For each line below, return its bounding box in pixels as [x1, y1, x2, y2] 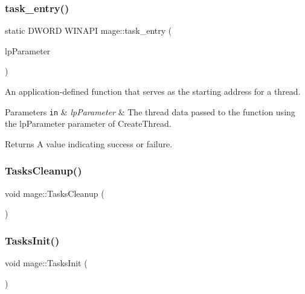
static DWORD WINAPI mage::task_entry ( [5, 24, 172, 37]
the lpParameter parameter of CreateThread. [5, 117, 172, 130]
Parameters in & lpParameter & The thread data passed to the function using [5, 105, 295, 118]
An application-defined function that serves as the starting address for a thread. [5, 85, 301, 97]
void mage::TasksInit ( [5, 257, 88, 269]
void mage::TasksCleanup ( [5, 187, 104, 199]
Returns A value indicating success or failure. [5, 137, 173, 150]
